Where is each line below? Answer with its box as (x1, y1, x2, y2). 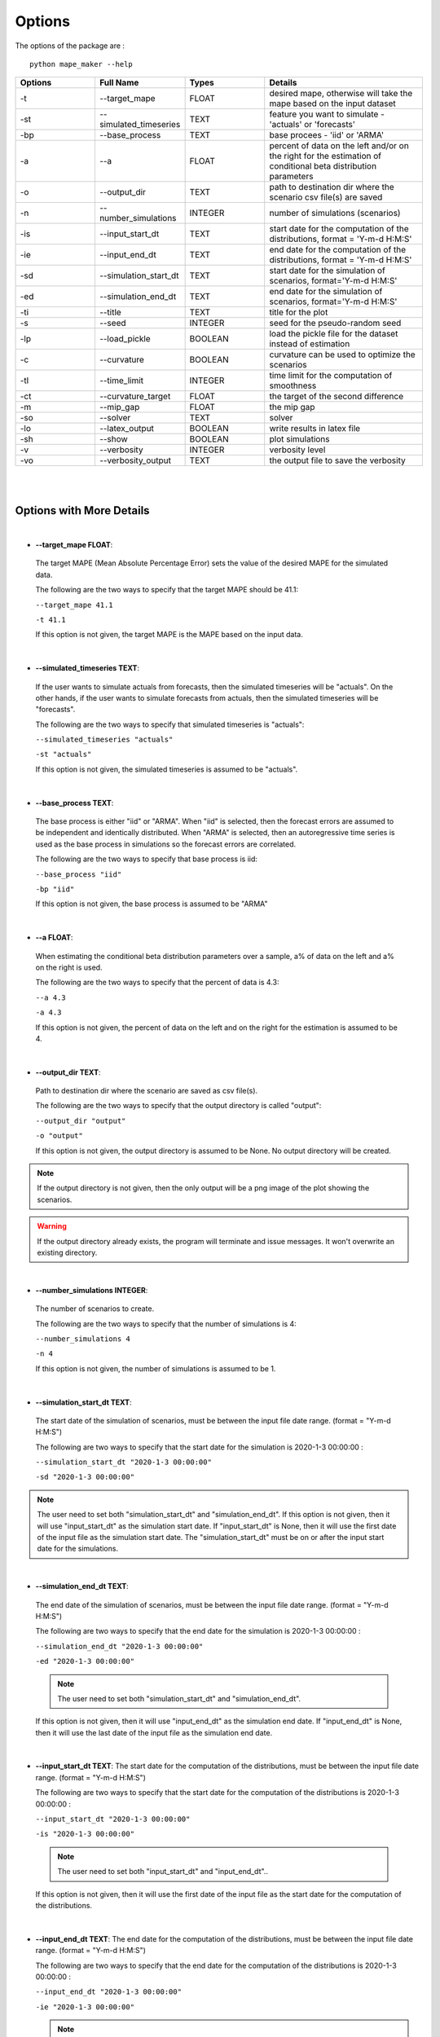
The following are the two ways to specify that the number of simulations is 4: (35, 1318, 297, 1328)
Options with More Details (15, 504, 150, 517)
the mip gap (269, 402, 315, 413)
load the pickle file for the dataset (269, 328, 398, 340)
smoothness (269, 380, 317, 391)
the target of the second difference (269, 391, 403, 403)
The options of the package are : (15, 41, 125, 51)
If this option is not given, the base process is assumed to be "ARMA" (35, 899, 268, 909)
